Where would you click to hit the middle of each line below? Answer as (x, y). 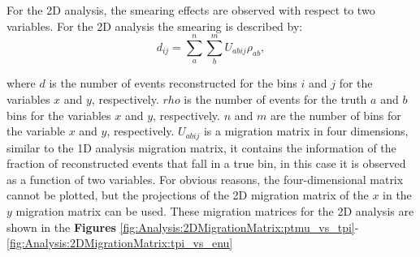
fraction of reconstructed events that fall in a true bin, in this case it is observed (206, 163)
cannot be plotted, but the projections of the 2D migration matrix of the (188, 195)
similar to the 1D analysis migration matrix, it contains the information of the (201, 147)
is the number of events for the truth (275, 99)
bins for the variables (59, 115)
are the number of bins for (336, 115)
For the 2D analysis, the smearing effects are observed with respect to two (191, 10)
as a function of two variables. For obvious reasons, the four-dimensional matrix (205, 179)
